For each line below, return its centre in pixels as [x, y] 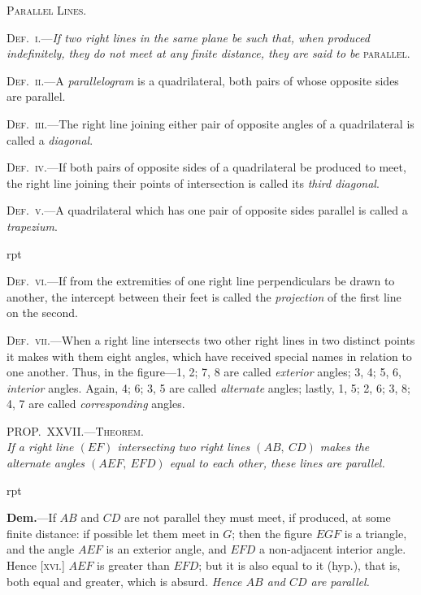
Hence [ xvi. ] [36, 565]
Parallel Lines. [47, 10]
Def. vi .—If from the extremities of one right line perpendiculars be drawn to [201, 281]
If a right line [40, 447]
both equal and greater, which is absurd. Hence [124, 581]
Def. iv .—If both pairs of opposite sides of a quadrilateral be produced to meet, [206, 167]
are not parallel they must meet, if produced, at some [257, 517]
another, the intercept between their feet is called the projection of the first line [204, 296]
